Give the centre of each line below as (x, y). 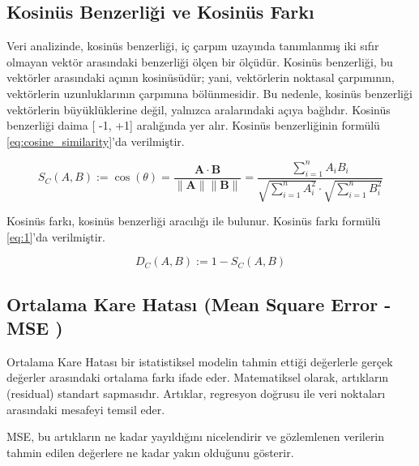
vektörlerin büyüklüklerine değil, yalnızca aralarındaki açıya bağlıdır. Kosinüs (199, 109)
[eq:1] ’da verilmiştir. (56, 236)
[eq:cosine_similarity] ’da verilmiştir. (96, 141)
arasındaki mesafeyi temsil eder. (86, 409)
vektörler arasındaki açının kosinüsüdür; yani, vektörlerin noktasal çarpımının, (201, 77)
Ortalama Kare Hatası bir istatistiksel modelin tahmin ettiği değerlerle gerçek (200, 361)
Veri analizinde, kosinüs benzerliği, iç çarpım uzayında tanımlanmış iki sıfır (193, 46)
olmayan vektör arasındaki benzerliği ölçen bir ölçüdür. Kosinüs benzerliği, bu (200, 61)
